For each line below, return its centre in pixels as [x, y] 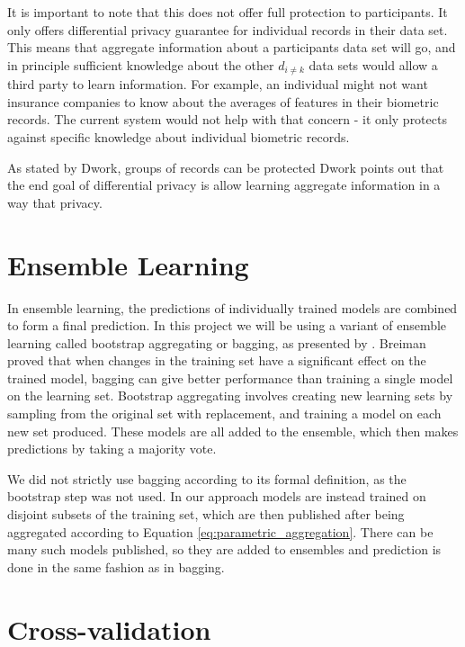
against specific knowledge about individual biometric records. [179, 137]
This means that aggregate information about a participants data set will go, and [232, 47]
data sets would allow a [373, 64]
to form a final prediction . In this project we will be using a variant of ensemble [227, 325]
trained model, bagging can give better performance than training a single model [230, 377]
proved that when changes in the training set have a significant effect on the [217, 360]
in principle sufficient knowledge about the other [141, 64]
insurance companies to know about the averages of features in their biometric [223, 101]
